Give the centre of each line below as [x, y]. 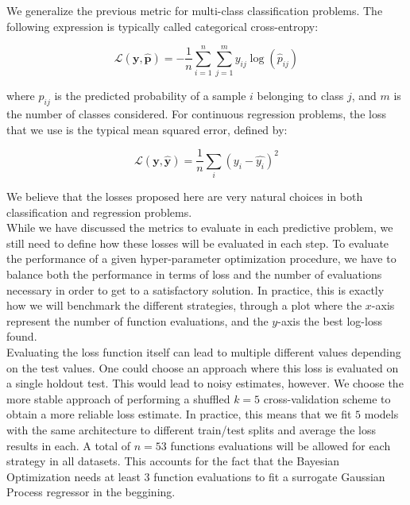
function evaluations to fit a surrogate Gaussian [269, 476]
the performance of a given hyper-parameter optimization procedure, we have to [201, 258]
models [381, 414]
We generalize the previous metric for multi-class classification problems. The [195, 10]
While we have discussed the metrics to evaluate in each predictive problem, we [200, 227]
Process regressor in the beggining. [91, 492]
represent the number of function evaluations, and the [137, 320]
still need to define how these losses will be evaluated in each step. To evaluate [198, 243]
